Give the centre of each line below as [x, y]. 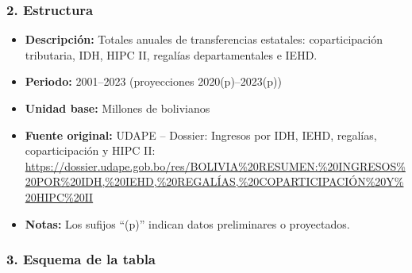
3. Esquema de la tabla [81, 259]
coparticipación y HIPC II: [90, 150]
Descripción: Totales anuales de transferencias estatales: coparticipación [204, 39]
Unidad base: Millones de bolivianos [117, 108]
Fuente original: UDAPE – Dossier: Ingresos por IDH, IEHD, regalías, [201, 135]
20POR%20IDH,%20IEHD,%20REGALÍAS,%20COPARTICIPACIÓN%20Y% [214, 181]
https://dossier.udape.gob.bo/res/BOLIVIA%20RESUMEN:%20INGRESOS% [215, 165]
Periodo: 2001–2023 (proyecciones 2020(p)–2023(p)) [153, 81]
